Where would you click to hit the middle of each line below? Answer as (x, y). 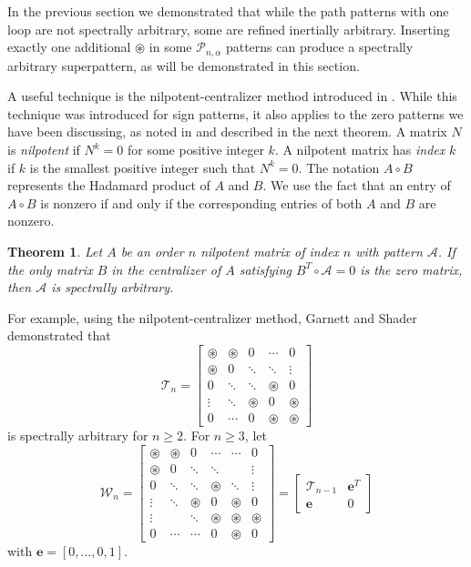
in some (170, 47)
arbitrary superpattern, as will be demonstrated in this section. (184, 65)
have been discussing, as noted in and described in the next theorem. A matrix (227, 132)
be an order (152, 251)
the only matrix (50, 269)
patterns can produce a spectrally (319, 47)
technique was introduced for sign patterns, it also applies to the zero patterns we (235, 113)
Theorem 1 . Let (55, 251)
